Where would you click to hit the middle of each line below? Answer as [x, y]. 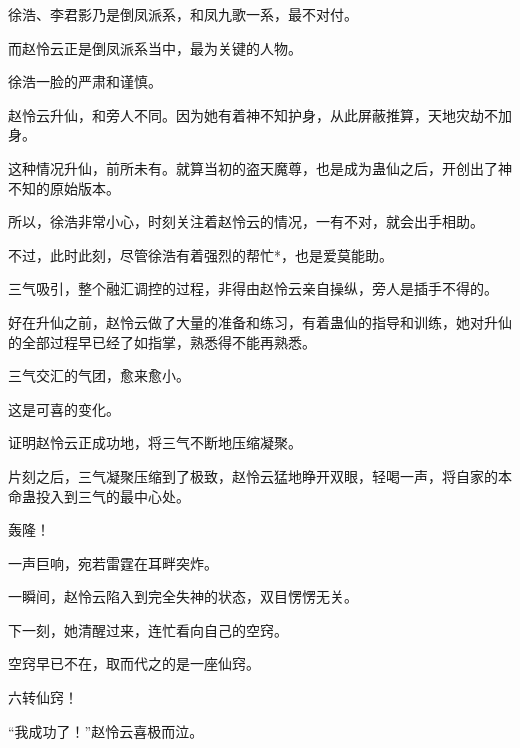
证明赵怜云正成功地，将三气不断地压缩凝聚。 [155, 442]
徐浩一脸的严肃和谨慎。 [85, 81]
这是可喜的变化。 [64, 408]
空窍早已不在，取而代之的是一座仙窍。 [134, 663]
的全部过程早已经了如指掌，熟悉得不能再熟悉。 [162, 341]
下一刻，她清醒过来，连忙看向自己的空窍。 [148, 629]
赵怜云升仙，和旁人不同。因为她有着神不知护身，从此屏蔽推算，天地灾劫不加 [260, 114]
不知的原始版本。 [64, 187]
